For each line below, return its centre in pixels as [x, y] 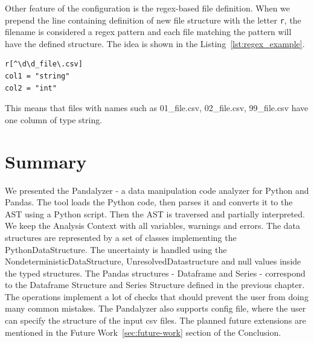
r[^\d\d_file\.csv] [44, 64]
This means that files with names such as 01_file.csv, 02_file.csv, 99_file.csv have [157, 108]
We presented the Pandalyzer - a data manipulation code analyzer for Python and [157, 190]
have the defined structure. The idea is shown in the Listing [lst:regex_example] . [155, 43]
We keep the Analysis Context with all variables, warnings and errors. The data [153, 226]
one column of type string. [54, 119]
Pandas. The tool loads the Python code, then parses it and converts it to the [149, 202]
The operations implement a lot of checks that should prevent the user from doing [157, 296]
